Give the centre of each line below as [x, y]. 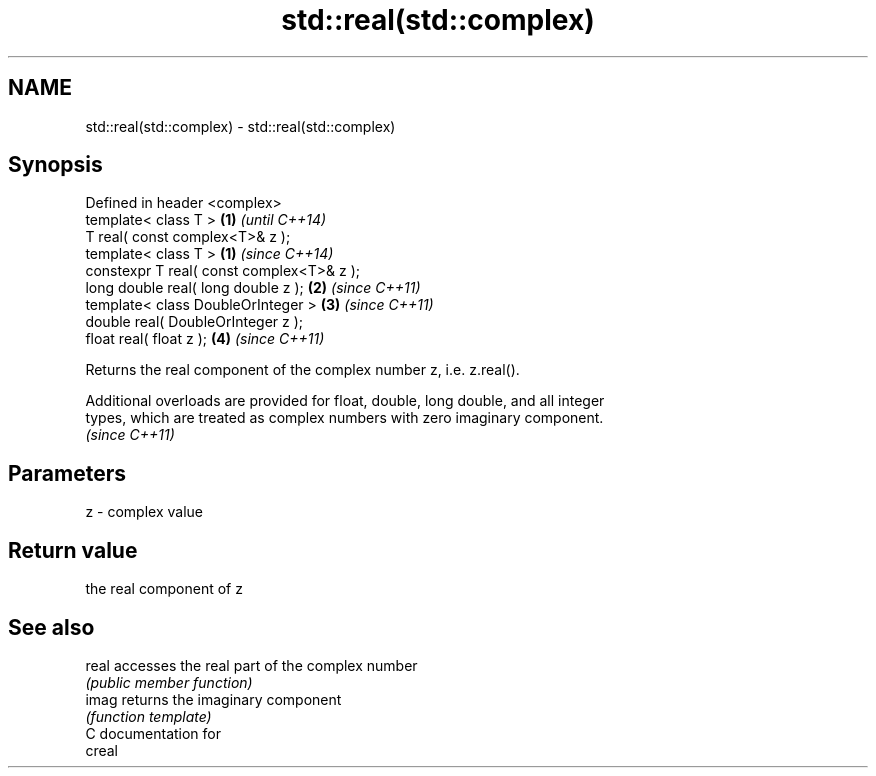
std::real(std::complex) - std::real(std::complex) [240, 126]
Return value [73, 550]
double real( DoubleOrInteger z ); [194, 322]
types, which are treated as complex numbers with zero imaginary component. [344, 418]
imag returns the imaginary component [213, 699]
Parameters [67, 473]
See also [51, 627]
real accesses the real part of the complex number [251, 665]
